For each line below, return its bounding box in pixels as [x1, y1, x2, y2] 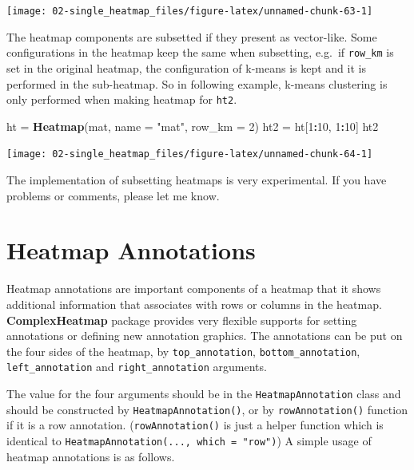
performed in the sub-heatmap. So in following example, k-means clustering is [6, 75, 388, 92]
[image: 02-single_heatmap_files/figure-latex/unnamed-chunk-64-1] [6, 148, 373, 160]
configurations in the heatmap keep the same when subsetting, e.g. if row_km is [6, 44, 394, 61]
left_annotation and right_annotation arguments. [6, 358, 267, 375]
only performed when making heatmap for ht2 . [6, 91, 237, 108]
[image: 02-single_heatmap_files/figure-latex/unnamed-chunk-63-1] [6, 6, 373, 17]
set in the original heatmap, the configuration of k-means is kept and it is [6, 59, 366, 76]
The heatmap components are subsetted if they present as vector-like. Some [6, 28, 377, 45]
